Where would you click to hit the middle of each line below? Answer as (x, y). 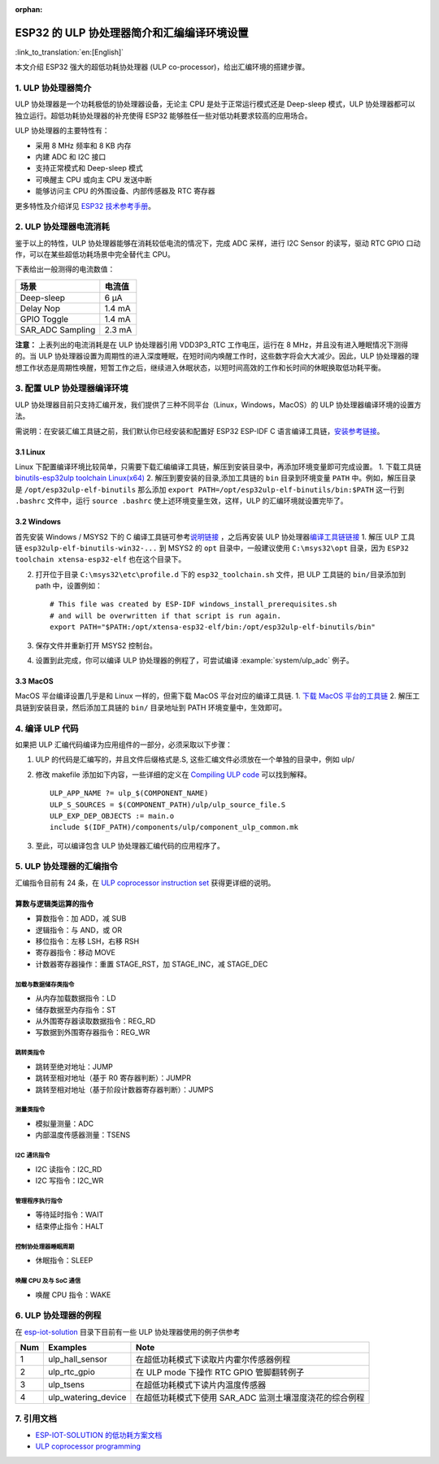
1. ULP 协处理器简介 (53, 88)
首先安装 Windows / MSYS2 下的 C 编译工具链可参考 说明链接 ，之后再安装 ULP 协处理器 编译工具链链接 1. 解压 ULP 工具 (215, 537)
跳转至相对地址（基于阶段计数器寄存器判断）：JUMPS (124, 1089)
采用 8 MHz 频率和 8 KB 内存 (83, 146)
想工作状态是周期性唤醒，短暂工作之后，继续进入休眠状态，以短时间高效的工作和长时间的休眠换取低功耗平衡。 (200, 367)
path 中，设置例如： (69, 586)
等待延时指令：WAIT (70, 1214)
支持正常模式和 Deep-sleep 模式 (89, 168)
